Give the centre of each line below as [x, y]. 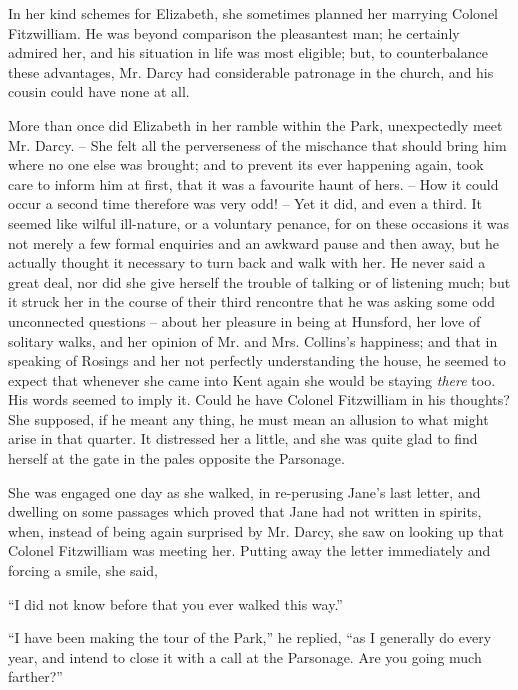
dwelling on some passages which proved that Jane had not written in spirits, [245, 511]
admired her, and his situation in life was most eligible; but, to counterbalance [248, 52]
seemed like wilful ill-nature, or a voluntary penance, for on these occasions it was [259, 222]
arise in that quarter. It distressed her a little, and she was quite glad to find [243, 438]
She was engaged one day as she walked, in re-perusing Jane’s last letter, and [244, 491]
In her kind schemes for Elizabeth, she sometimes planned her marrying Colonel [253, 13]
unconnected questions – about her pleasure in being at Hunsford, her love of [244, 320]
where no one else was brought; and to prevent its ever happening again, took [246, 164]
